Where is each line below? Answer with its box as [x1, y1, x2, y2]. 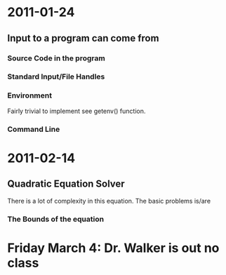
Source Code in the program [7, 53, 105, 63]
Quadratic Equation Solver [7, 178, 125, 190]
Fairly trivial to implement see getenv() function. [7, 107, 146, 115]
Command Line [7, 124, 60, 134]
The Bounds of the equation [7, 214, 104, 224]
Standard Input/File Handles [7, 72, 105, 81]
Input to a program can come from [7, 32, 159, 44]
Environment [7, 90, 53, 100]
